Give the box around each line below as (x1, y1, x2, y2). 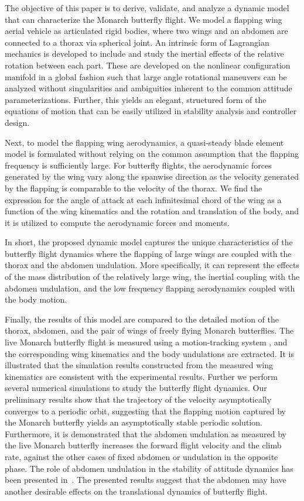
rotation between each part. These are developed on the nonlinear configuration (5, 59, 291, 71)
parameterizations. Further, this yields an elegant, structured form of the (5, 93, 267, 105)
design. (5, 116, 30, 128)
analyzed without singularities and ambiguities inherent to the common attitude (5, 82, 292, 94)
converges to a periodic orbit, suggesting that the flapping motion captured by (5, 404, 286, 417)
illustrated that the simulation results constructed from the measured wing (5, 359, 273, 371)
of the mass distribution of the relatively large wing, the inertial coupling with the (5, 270, 300, 283)
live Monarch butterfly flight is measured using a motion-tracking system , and (5, 336, 288, 348)
